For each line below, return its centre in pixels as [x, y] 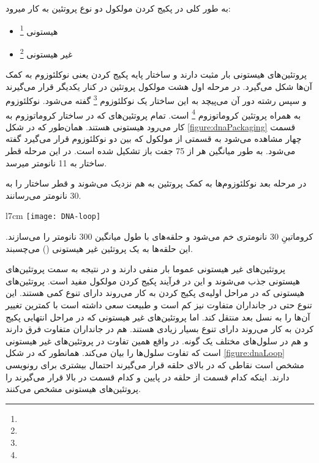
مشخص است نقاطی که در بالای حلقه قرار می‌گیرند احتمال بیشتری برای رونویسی [155, 364]
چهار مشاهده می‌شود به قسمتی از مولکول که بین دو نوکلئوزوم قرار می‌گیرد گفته [154, 139]
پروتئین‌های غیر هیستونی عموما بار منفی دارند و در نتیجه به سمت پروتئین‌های [145, 269]
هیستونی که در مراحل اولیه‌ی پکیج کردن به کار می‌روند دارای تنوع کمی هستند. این [155, 293]
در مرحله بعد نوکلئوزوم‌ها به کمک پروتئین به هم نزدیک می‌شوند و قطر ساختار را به [156, 183]
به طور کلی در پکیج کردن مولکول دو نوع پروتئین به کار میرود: [118, 8]
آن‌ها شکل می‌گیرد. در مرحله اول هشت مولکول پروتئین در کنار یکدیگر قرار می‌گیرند [159, 86]
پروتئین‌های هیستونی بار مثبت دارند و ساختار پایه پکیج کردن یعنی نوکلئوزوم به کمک [156, 74]
